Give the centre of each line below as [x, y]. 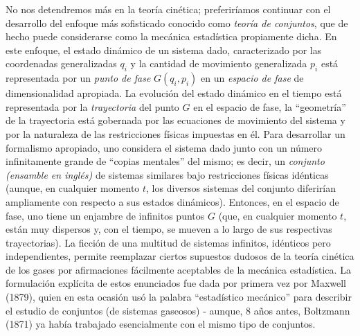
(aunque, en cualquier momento [73, 188]
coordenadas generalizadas [61, 63]
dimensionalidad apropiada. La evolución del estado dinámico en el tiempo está [174, 93]
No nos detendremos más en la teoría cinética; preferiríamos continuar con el [168, 9]
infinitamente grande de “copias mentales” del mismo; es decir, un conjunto [165, 161]
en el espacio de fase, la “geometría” [270, 106]
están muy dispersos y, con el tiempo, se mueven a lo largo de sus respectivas [169, 229]
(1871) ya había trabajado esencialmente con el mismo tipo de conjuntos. [161, 324]
